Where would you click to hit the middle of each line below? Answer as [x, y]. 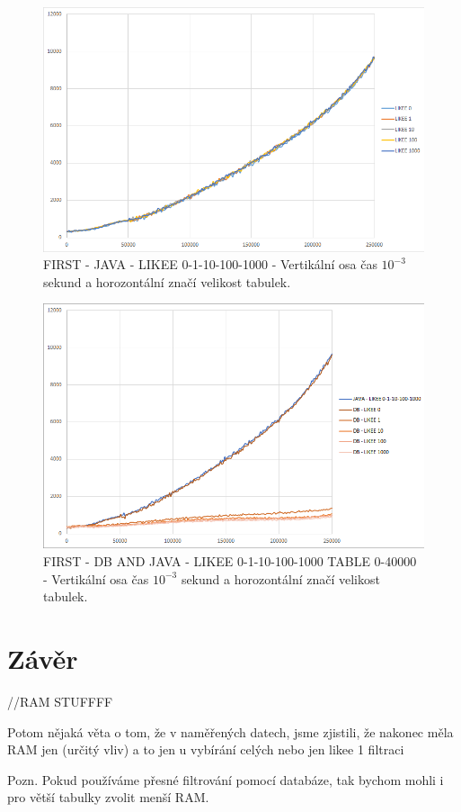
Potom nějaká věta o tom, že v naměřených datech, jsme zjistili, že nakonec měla [230, 731]
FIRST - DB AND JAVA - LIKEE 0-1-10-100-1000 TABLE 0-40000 [230, 561]
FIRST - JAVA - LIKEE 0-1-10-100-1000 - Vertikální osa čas [210, 264]
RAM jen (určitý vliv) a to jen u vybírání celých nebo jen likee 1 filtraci [206, 749]
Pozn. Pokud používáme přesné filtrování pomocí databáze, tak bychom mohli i [226, 779]
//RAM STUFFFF [60, 701]
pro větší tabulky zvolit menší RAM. [108, 797]
